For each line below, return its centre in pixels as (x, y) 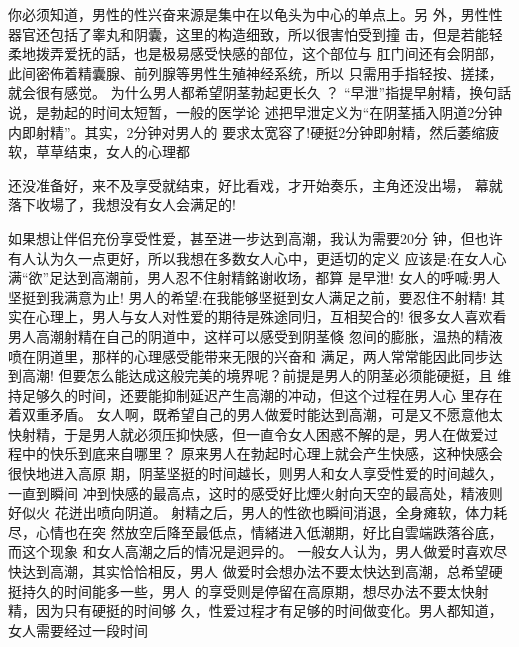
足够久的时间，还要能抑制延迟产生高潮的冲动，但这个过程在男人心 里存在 (262, 394)
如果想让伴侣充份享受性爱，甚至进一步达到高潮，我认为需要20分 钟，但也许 (255, 237)
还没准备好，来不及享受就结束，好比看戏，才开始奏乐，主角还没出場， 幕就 (255, 184)
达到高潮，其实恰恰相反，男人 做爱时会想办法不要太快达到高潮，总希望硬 (262, 571)
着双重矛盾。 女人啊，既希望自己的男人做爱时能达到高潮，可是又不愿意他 (248, 414)
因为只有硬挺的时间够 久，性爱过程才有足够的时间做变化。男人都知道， (269, 610)
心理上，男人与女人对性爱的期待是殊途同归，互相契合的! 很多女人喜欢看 (271, 316)
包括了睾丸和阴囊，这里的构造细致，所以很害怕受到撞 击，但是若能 (269, 33)
